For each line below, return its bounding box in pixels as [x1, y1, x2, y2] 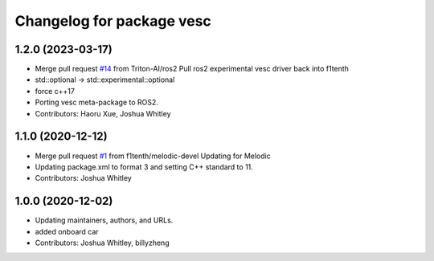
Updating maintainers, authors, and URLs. [35, 215, 174, 225]
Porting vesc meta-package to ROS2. [35, 97, 158, 108]
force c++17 [35, 86, 76, 96]
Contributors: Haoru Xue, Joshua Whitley [35, 108, 172, 118]
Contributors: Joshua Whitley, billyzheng [35, 238, 170, 247]
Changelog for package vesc [14, 12, 212, 30]
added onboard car [35, 226, 100, 236]
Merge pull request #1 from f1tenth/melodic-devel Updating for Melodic [35, 151, 271, 161]
